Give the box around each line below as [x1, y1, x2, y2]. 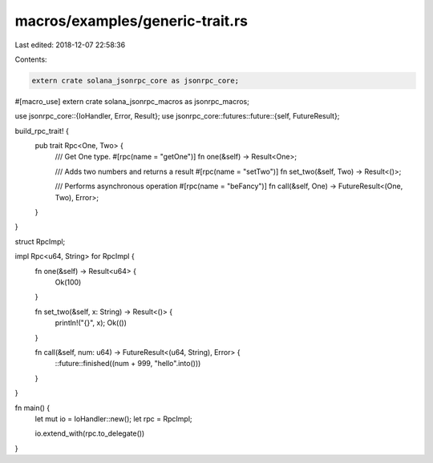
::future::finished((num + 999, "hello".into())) [55, 359, 201, 368]
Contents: [14, 54, 47, 64]
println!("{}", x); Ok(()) [55, 318, 127, 328]
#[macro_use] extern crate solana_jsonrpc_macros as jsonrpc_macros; [14, 96, 250, 106]
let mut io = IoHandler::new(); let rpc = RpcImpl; [34, 413, 192, 424]
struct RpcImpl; [14, 236, 66, 246]
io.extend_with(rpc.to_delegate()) [34, 429, 145, 438]
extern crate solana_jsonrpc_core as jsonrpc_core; [31, 76, 240, 85]
